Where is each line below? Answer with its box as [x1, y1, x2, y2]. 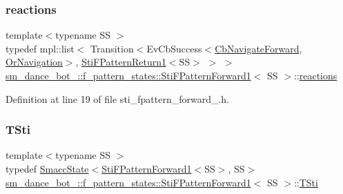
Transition [90, 41, 134, 55]
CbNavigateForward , [215, 41, 302, 55]
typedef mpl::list [6, 41, 75, 55]
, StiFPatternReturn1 [75, 55, 166, 69]
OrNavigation [6, 55, 63, 69]
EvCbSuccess [146, 41, 202, 55]
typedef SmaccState [6, 162, 89, 175]
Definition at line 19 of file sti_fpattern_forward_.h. [6, 91, 230, 106]
